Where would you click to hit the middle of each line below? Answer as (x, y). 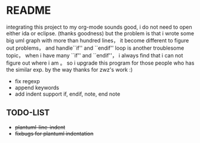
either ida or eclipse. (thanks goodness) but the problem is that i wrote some (100, 33)
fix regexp (27, 81)
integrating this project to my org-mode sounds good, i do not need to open (99, 27)
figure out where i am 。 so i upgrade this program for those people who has (100, 63)
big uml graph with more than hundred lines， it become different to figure (98, 40)
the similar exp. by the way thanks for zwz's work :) (70, 69)
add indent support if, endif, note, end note (67, 94)
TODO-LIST (28, 113)
